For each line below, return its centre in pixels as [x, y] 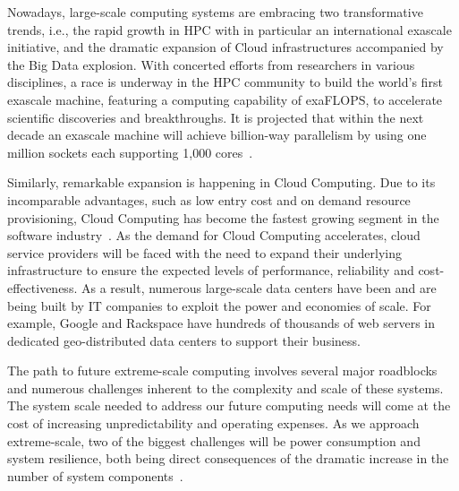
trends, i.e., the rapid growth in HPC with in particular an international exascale [229, 29]
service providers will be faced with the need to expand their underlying [204, 252]
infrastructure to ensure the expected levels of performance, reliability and [211, 270]
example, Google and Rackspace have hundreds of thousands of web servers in [221, 323]
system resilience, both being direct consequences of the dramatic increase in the [228, 458]
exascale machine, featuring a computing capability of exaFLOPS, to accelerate [225, 99]
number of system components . [95, 475]
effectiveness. [42, 287]
